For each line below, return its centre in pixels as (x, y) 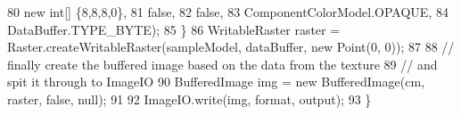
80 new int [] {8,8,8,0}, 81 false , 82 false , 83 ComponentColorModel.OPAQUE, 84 (228, 12)
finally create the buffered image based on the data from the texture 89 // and (222, 64)
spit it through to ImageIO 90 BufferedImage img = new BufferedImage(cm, (216, 82)
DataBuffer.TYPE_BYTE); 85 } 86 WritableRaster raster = (174, 29)
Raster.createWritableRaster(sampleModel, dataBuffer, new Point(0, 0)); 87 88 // (231, 47)
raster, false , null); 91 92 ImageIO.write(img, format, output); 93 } (189, 99)
